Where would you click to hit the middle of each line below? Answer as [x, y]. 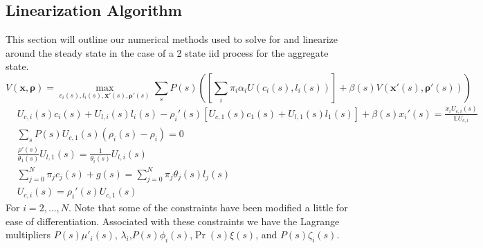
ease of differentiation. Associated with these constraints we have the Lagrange [173, 221]
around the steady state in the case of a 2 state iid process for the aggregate [167, 52]
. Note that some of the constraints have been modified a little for [208, 207]
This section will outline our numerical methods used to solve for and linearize [172, 39]
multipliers [28, 234]
